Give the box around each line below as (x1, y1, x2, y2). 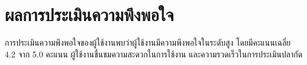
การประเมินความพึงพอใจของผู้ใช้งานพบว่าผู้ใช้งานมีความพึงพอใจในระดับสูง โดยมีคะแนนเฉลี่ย (5, 36, 291, 49)
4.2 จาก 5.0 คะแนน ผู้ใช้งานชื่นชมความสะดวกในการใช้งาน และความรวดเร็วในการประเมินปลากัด (5, 47, 303, 60)
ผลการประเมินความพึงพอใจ (5, 2, 174, 26)
